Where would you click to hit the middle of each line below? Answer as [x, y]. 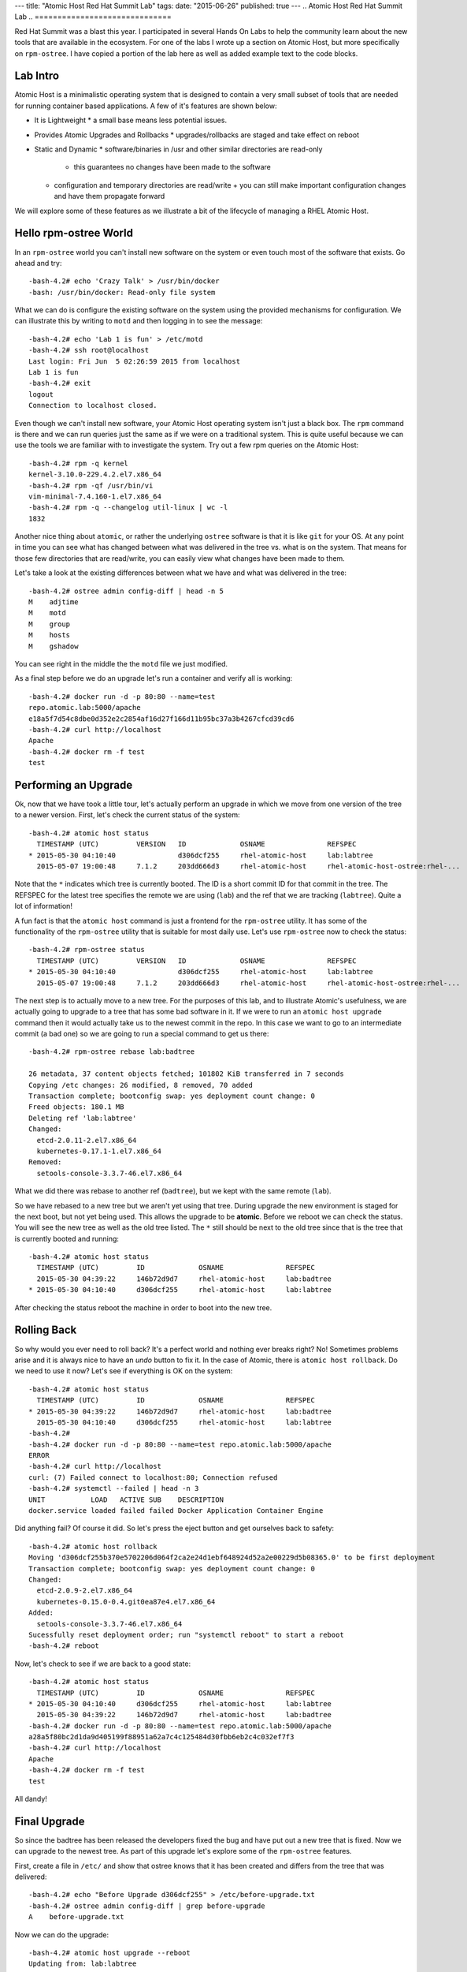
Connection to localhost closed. [93, 405]
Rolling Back [46, 1330]
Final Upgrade [50, 1821]
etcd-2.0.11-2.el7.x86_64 [87, 1140]
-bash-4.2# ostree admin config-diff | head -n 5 [126, 591]
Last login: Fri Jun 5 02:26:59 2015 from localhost [134, 361]
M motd [47, 613]
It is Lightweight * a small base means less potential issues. [131, 120]
